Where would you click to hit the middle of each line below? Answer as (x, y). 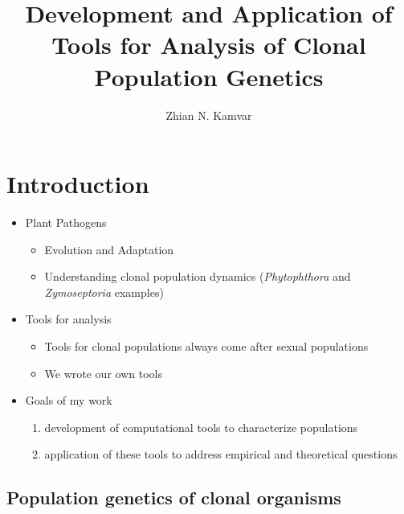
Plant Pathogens (66, 222)
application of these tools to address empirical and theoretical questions (221, 454)
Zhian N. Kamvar (209, 115)
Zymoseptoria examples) (104, 292)
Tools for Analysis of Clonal (209, 45)
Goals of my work (69, 400)
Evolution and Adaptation (109, 249)
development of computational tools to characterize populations (201, 427)
